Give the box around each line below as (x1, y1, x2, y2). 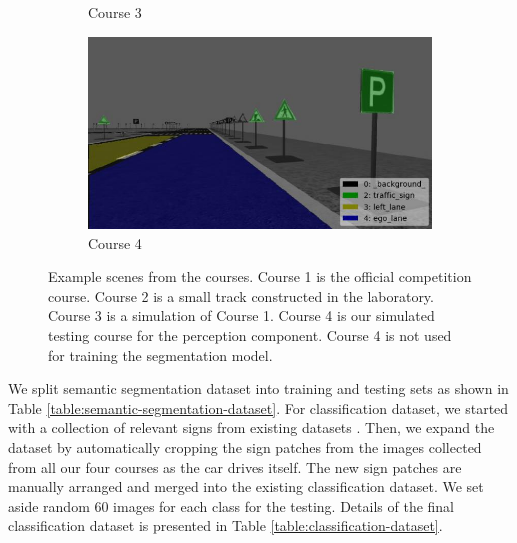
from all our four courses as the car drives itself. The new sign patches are (8, 456, 462, 477)
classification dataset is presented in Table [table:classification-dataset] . (8, 515, 443, 536)
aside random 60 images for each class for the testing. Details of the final (8, 495, 455, 516)
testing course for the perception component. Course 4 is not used (48, 325, 452, 346)
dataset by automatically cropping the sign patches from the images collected (8, 437, 482, 457)
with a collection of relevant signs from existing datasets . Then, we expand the (8, 417, 495, 438)
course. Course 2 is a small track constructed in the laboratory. (48, 285, 434, 306)
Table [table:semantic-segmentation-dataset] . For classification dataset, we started (8, 397, 509, 418)
